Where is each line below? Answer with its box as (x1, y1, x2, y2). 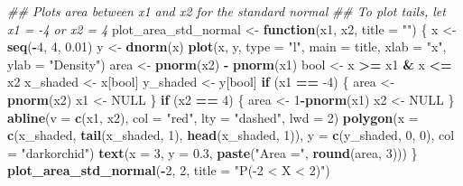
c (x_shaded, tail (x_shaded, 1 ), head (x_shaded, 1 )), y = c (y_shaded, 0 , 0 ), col (7, 126, 455, 144)
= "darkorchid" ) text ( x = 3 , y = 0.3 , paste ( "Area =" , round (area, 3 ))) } (7, 143, 418, 162)
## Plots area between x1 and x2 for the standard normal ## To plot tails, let (7, 2, 446, 20)
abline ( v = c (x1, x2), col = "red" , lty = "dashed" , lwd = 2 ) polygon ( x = (7, 107, 419, 126)
